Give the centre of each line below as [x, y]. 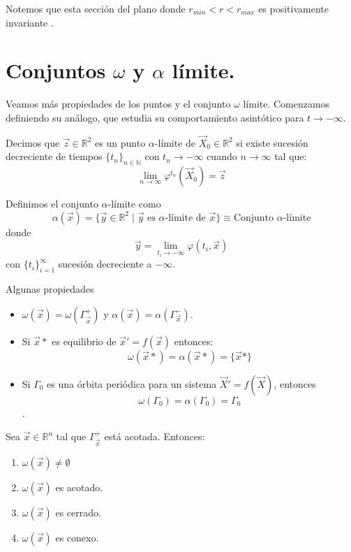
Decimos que [33, 142]
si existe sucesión [272, 142]
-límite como [134, 204]
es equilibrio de [84, 341]
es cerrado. [78, 513]
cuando [222, 156]
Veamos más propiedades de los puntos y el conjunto [118, 104]
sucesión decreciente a [105, 264]
